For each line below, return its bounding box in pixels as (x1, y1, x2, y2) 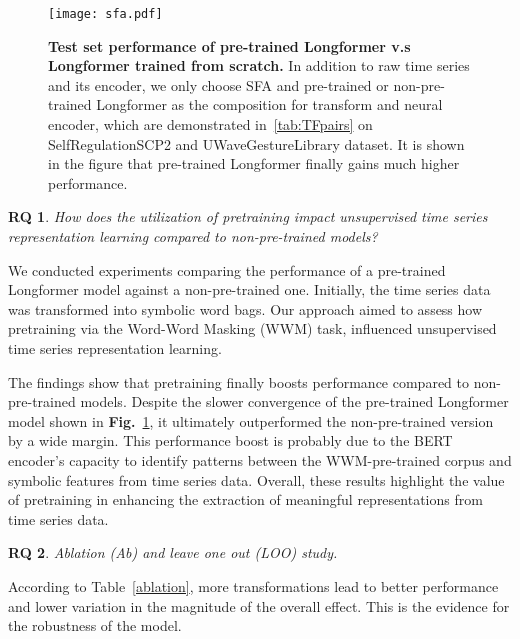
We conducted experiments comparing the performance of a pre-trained (8, 259, 446, 280)
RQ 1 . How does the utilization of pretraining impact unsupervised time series (8, 206, 488, 227)
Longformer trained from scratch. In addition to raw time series (48, 55, 470, 76)
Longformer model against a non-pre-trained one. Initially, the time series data (8, 279, 491, 300)
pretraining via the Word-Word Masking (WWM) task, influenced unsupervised (8, 318, 497, 339)
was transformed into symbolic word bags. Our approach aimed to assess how (8, 298, 483, 319)
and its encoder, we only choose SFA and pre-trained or (48, 74, 389, 95)
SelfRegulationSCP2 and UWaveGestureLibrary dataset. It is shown (48, 133, 465, 154)
